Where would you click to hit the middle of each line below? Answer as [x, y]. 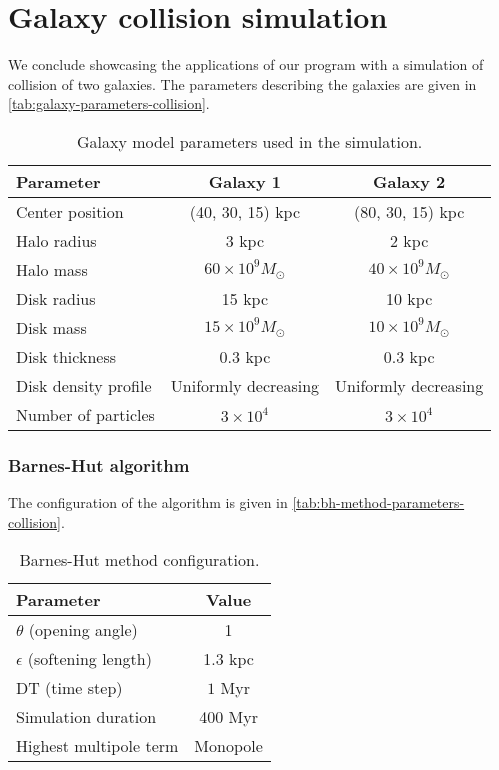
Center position [70, 211]
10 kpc [409, 298]
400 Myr [228, 717]
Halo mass [52, 269]
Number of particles [85, 414]
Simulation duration [86, 717]
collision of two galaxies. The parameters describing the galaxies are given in [242, 83]
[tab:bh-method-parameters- [378, 502]
